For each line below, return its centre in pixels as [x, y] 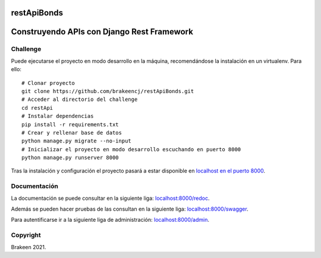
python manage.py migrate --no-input [77, 141]
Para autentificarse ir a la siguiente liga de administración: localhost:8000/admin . [110, 220]
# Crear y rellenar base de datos [72, 133]
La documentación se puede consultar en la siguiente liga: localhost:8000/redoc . [111, 198]
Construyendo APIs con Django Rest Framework [102, 32]
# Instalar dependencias [58, 116]
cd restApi [37, 108]
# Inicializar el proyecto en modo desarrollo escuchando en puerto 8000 [131, 149]
